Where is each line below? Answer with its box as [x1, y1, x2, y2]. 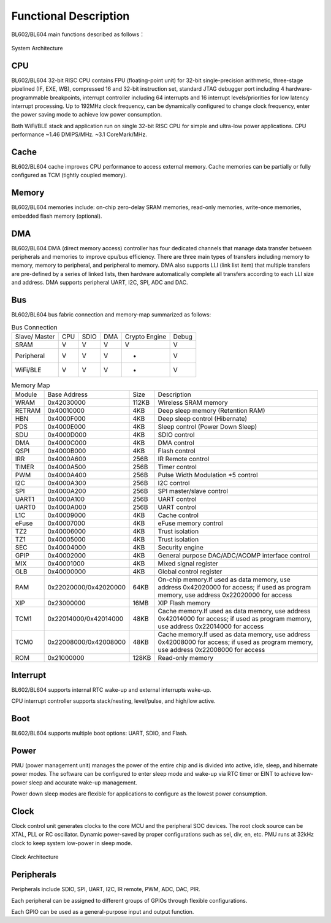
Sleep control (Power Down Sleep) [158, 423, 257, 431]
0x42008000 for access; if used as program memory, [158, 638, 313, 646]
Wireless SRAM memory [158, 399, 228, 407]
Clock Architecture [11, 853, 59, 861]
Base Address [47, 390, 88, 399]
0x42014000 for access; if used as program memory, [158, 615, 312, 623]
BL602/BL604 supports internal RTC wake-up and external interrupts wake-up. [11, 686, 211, 693]
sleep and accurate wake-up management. [28, 779, 137, 786]
